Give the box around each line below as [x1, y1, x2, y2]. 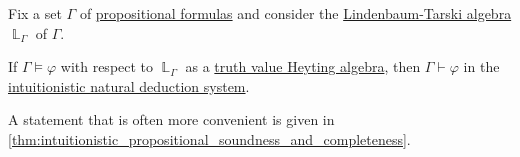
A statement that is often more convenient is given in [8, 109, 335, 130]
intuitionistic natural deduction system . [8, 75, 250, 96]
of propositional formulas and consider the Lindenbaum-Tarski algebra [79, 3, 512, 23]
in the [463, 56, 500, 77]
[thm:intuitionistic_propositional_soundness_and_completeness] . [8, 128, 411, 149]
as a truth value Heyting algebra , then [185, 56, 421, 77]
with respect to [60, 56, 154, 77]
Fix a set [8, 3, 62, 23]
